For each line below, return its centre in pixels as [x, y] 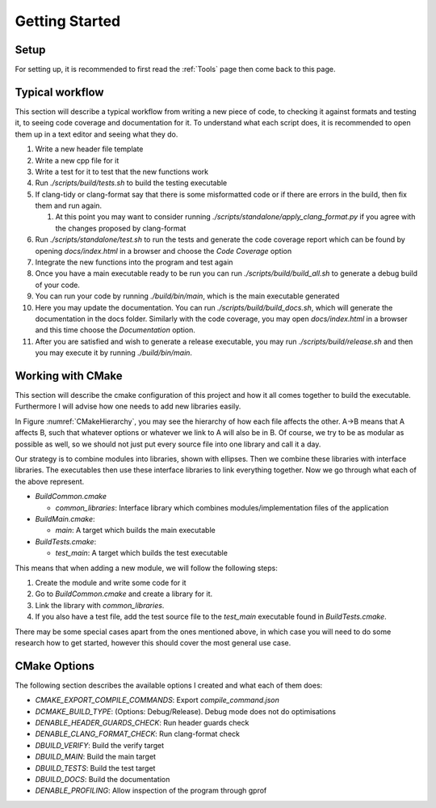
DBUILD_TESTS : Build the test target [95, 768]
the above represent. [50, 481]
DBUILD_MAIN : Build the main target [96, 757]
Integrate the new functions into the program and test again [134, 262]
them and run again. [69, 205]
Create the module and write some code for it [111, 582]
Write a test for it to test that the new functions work [122, 171]
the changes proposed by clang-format [121, 228]
